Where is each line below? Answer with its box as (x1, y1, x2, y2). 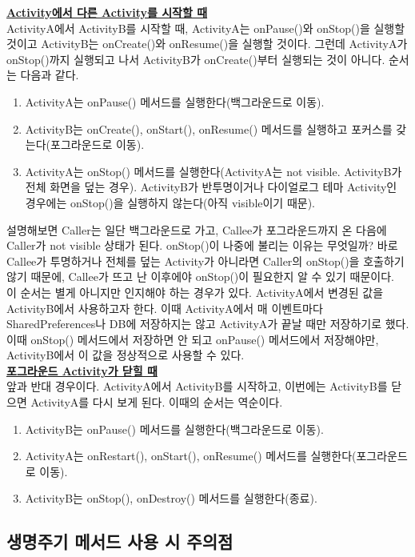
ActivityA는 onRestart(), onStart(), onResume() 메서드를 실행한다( (25, 447, 357, 464)
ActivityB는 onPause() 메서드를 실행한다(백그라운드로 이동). (25, 420, 324, 437)
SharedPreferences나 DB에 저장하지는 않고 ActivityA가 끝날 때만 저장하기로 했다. (6, 315, 409, 332)
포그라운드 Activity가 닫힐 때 (6, 362, 158, 379)
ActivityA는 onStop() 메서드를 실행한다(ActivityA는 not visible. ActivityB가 (25, 162, 402, 179)
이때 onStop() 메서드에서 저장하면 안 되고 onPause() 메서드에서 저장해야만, (6, 331, 379, 347)
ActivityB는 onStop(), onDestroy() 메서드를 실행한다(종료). (25, 490, 317, 507)
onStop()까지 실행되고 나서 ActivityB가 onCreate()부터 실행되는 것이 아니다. (6, 50, 385, 67)
